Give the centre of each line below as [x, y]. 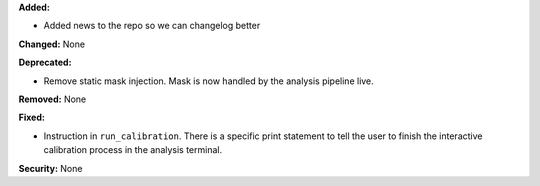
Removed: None [52, 99]
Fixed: [31, 117]
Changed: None [51, 44]
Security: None [50, 168]
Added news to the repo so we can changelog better [152, 26]
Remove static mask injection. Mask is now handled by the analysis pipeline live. [208, 81]
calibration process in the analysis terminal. [133, 150]
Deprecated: [45, 62]
